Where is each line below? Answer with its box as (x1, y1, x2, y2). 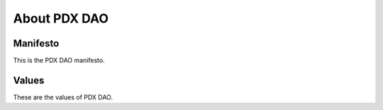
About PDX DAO (13, 11, 109, 26)
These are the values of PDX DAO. (13, 92, 113, 102)
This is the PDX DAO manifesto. (13, 56, 106, 65)
